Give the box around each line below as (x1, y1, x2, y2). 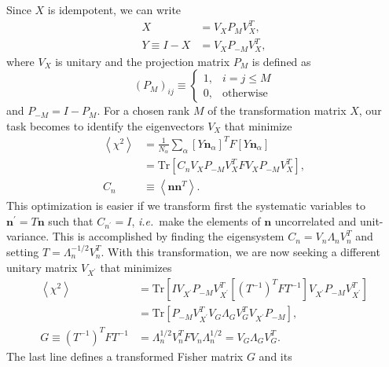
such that (48, 212, 94, 229)
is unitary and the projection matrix (55, 53, 230, 69)
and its (259, 347, 292, 364)
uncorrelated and (274, 212, 357, 229)
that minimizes (100, 259, 172, 275)
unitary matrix (6, 259, 78, 275)
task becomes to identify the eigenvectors (6, 117, 204, 134)
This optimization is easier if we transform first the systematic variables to (6, 197, 365, 214)
